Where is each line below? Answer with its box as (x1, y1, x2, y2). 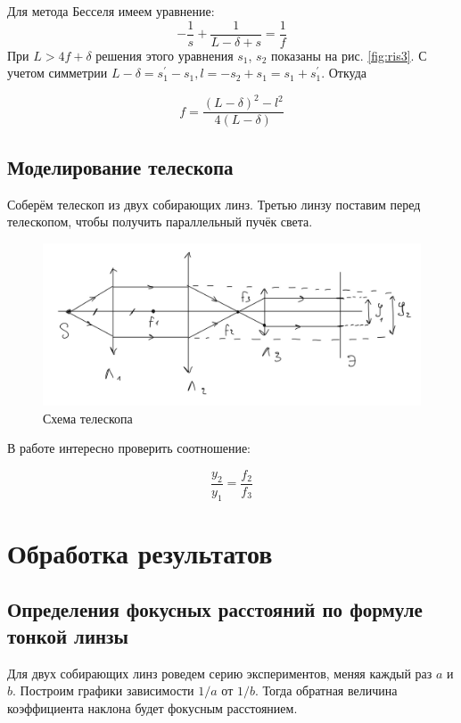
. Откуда (321, 63, 367, 82)
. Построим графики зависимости (12, 681, 194, 700)
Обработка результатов (7, 534, 273, 571)
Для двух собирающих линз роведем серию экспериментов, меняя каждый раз (7, 663, 432, 682)
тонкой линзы (7, 621, 128, 649)
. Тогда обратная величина (254, 681, 398, 700)
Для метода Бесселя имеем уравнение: (7, 2, 215, 20)
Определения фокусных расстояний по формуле (7, 596, 423, 623)
